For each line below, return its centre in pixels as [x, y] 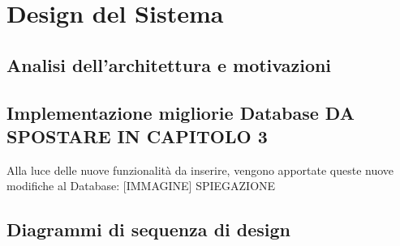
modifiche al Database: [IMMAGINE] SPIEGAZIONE [141, 186]
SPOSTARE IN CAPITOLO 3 [137, 136]
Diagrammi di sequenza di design [149, 229]
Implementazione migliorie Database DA [181, 112]
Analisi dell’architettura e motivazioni [169, 64]
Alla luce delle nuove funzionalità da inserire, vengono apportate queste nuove [200, 170]
